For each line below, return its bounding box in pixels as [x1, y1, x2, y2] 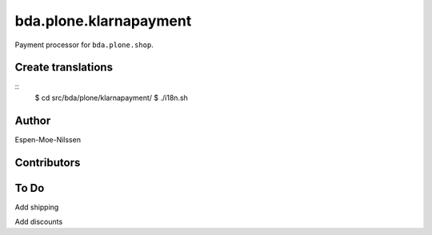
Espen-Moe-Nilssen [14, 134, 82, 144]
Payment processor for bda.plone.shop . [14, 40, 154, 50]
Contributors [14, 156, 81, 169]
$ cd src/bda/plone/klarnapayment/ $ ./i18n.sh [34, 93, 188, 102]
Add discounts [14, 217, 63, 227]
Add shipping [14, 202, 59, 212]
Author [14, 114, 51, 127]
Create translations [14, 61, 114, 74]
